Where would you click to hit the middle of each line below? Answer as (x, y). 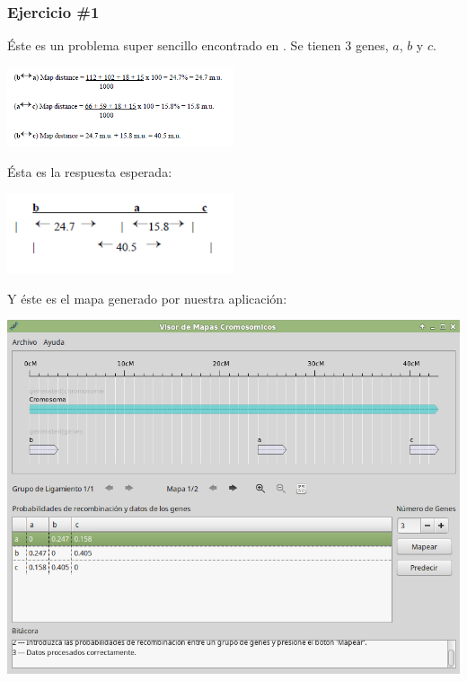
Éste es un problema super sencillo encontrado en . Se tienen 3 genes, (198, 45)
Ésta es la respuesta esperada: (90, 172)
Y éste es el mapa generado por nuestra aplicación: (147, 298)
